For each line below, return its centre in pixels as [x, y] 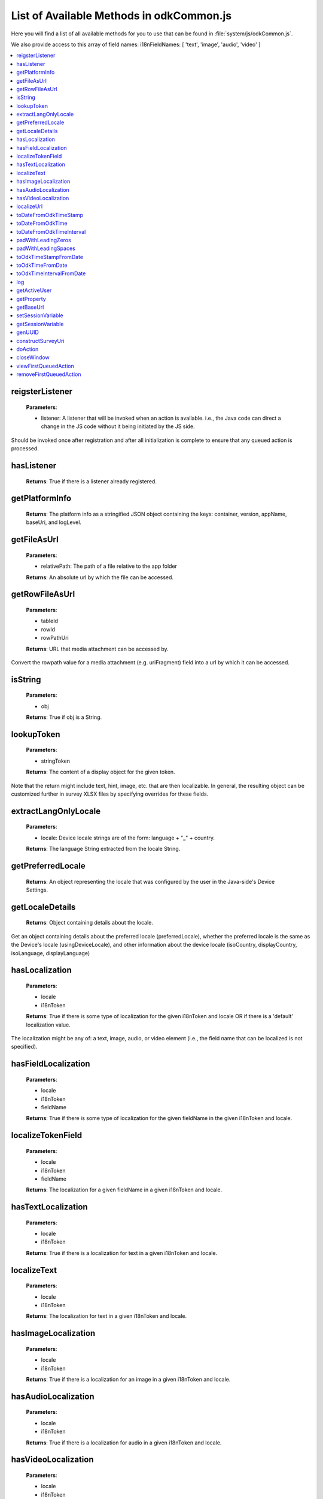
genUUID [28, 332]
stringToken [56, 761]
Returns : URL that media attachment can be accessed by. [97, 649]
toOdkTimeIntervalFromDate [51, 273]
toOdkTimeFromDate [42, 265]
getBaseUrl [30, 307]
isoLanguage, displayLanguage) [51, 953]
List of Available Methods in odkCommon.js [121, 16]
